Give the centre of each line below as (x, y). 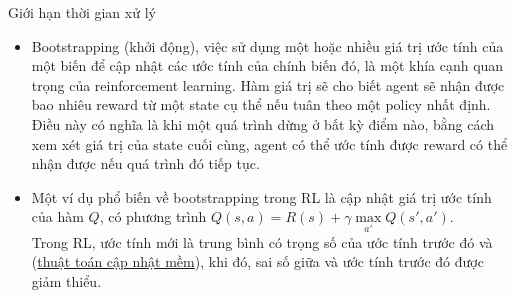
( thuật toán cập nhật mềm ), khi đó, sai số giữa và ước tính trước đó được (257, 261)
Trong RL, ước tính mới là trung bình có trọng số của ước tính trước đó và (262, 241)
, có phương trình (153, 216)
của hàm (57, 216)
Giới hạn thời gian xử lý (82, 12)
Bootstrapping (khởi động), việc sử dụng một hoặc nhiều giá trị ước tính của (267, 45)
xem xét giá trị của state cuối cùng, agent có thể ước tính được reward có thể (269, 143)
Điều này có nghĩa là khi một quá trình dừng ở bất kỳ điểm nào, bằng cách (263, 123)
